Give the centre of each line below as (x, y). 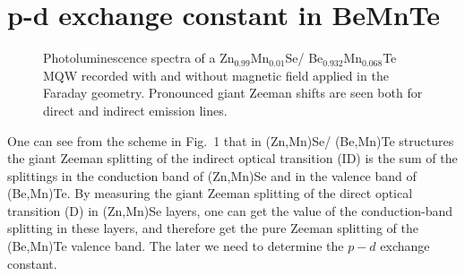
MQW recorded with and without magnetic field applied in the (216, 75)
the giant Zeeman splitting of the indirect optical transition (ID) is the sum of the (232, 158)
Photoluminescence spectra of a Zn (139, 58)
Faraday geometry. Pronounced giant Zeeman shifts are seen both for (233, 93)
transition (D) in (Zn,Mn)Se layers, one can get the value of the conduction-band (230, 210)
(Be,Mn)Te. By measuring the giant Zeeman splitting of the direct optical (210, 193)
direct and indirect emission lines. (135, 110)
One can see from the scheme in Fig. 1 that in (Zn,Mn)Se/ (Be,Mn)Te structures (231, 140)
